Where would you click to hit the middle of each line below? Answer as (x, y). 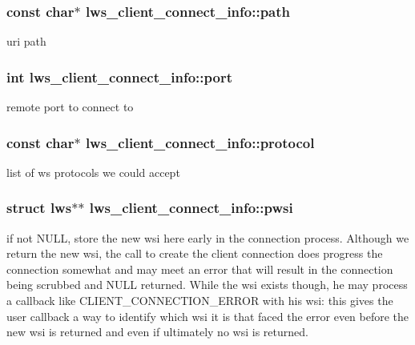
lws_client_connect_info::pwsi (191, 208)
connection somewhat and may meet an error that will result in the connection (200, 269)
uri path (26, 41)
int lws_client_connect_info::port (119, 76)
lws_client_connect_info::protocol (200, 142)
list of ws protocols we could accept (93, 172)
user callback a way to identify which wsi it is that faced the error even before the (208, 316)
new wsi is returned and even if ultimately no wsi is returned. (157, 332)
